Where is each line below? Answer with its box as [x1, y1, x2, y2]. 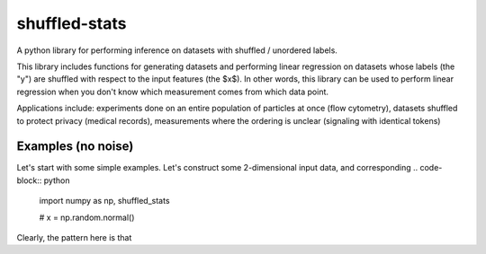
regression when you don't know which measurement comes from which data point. [16, 86, 328, 97]
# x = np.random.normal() [39, 212, 135, 223]
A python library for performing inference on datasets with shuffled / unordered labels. [16, 45, 337, 56]
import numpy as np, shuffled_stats [39, 196, 170, 206]
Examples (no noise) [16, 139, 134, 154]
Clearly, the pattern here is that [16, 232, 132, 242]
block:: [16, 175, 42, 186]
